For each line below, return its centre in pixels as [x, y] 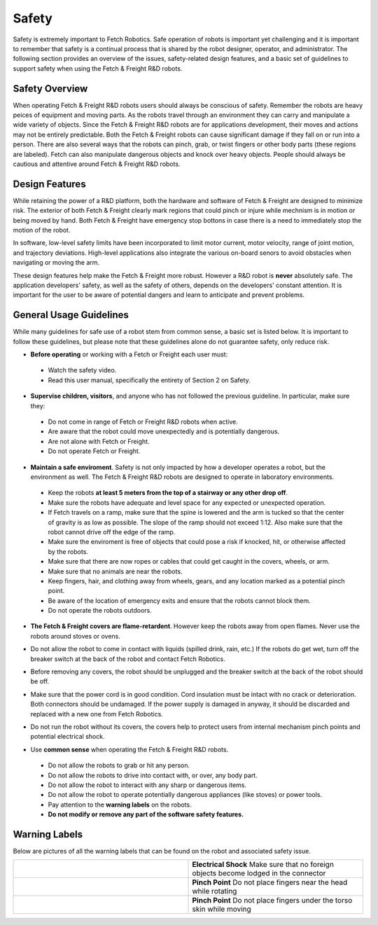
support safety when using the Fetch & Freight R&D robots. [98, 68]
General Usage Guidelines [71, 315]
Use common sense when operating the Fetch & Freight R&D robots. [129, 749]
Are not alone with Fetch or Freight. [99, 441]
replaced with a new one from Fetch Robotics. [97, 714]
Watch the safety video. [82, 370]
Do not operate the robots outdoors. [100, 611]
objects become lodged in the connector [259, 873]
